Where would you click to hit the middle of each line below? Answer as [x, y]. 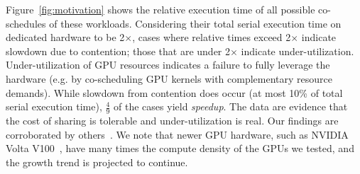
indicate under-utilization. [298, 51]
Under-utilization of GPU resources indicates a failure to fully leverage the [168, 65]
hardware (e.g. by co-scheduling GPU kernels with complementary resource [169, 78]
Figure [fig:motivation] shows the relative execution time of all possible [160, 9]
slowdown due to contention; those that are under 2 [118, 51]
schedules [26, 23]
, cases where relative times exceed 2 [212, 37]
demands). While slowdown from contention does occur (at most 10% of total [174, 92]
